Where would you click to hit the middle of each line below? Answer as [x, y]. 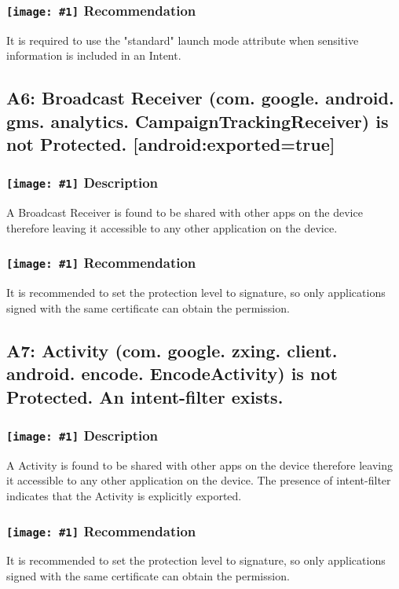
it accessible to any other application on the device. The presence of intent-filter [199, 480]
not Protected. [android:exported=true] [171, 144]
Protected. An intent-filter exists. [145, 396]
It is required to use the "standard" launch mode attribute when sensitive [183, 40]
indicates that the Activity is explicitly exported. [124, 496]
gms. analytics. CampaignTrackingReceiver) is [198, 121]
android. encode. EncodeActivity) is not [172, 373]
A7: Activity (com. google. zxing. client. [172, 350]
